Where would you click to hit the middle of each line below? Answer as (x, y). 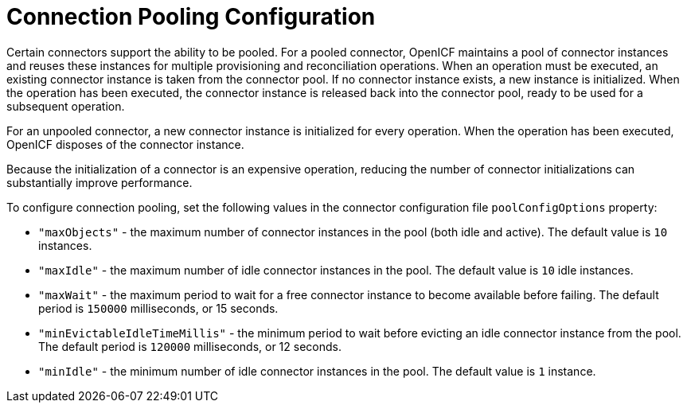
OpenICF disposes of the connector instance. (125, 144)
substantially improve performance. (100, 182)
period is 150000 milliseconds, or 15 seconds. (158, 308)
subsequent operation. (66, 106)
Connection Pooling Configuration (191, 17)
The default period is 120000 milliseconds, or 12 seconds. (190, 346)
